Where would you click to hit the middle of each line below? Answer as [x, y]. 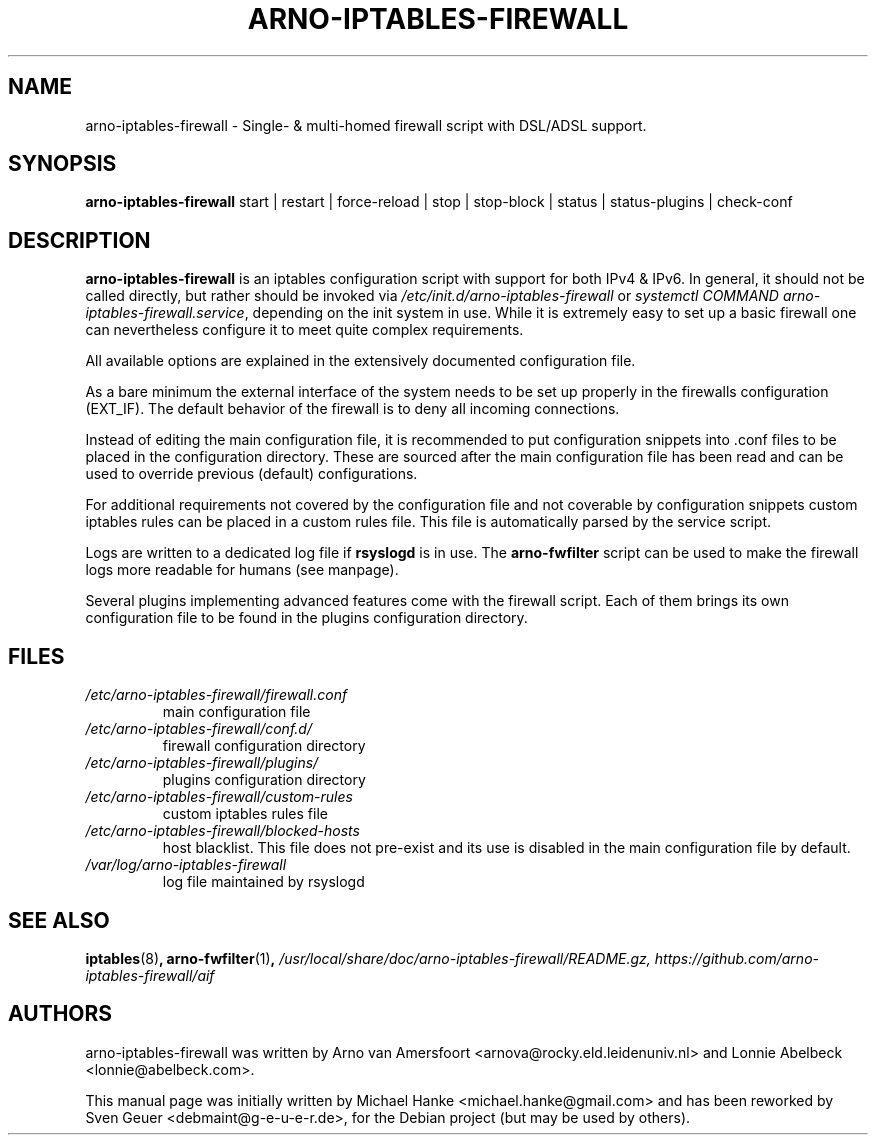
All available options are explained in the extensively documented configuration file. [360, 361]
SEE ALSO [59, 920]
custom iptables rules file [245, 814]
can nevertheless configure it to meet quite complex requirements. [304, 330]
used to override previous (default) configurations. [251, 474]
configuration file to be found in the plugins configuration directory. [306, 618]
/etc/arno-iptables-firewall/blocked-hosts [222, 831]
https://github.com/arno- [736, 958]
